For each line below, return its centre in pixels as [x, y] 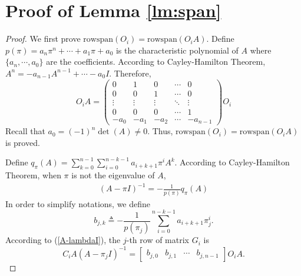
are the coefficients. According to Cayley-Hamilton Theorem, [156, 61]
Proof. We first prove [43, 39]
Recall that [25, 131]
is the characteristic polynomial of [177, 50]
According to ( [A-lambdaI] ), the [63, 240]
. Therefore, [130, 73]
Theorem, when [33, 175]
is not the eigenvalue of [113, 175]
